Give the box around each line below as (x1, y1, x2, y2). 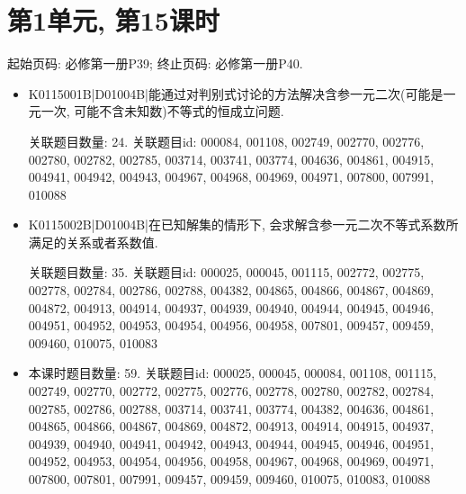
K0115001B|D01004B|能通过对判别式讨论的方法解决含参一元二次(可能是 (28, 84, 444, 103)
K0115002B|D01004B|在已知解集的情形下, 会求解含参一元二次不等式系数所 (28, 215, 459, 234)
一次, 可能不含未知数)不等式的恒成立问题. (40, 102, 284, 121)
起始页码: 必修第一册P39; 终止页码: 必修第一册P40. (7, 54, 303, 73)
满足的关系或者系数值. (28, 232, 158, 251)
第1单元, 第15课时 (7, 2, 220, 39)
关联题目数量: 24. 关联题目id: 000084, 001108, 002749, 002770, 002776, (28, 131, 425, 150)
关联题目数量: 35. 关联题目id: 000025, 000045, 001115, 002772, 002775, (28, 263, 425, 282)
